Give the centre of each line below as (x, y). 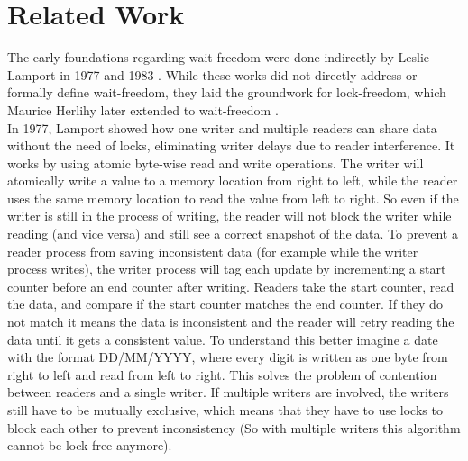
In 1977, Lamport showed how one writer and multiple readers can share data (222, 127)
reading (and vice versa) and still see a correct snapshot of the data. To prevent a (233, 234)
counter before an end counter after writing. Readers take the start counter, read (231, 286)
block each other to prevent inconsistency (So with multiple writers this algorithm (234, 427)
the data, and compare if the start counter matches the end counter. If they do (225, 304)
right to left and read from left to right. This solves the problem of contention (222, 374)
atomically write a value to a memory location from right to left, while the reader (233, 181)
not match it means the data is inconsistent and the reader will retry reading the (231, 322)
